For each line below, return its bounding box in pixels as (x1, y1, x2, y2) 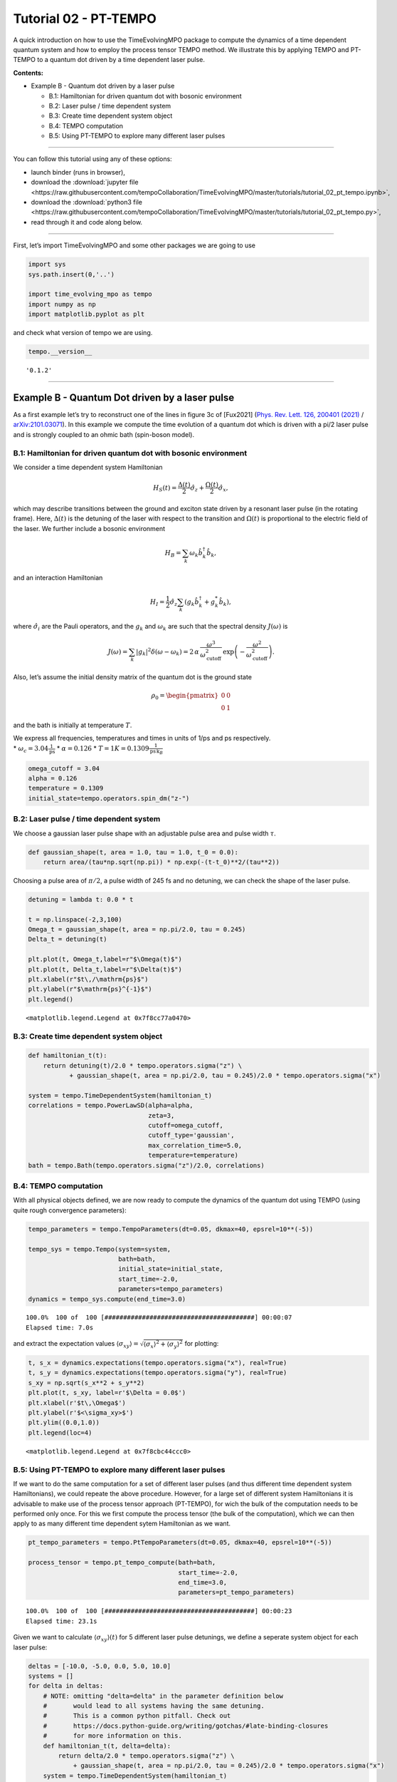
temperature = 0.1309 (28, 784, 104, 793)
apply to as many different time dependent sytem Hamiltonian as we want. (13, 1519, 231, 1528)
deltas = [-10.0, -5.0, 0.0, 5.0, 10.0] (28, 1662, 171, 1670)
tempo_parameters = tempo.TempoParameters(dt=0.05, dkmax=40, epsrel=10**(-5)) (28, 1225, 314, 1233)
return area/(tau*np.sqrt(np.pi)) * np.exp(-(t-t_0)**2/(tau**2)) (43, 857, 280, 866)
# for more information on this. (43, 1732, 183, 1740)
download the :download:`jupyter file (31, 178, 139, 187)
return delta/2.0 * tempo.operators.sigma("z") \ (58, 1752, 235, 1760)
